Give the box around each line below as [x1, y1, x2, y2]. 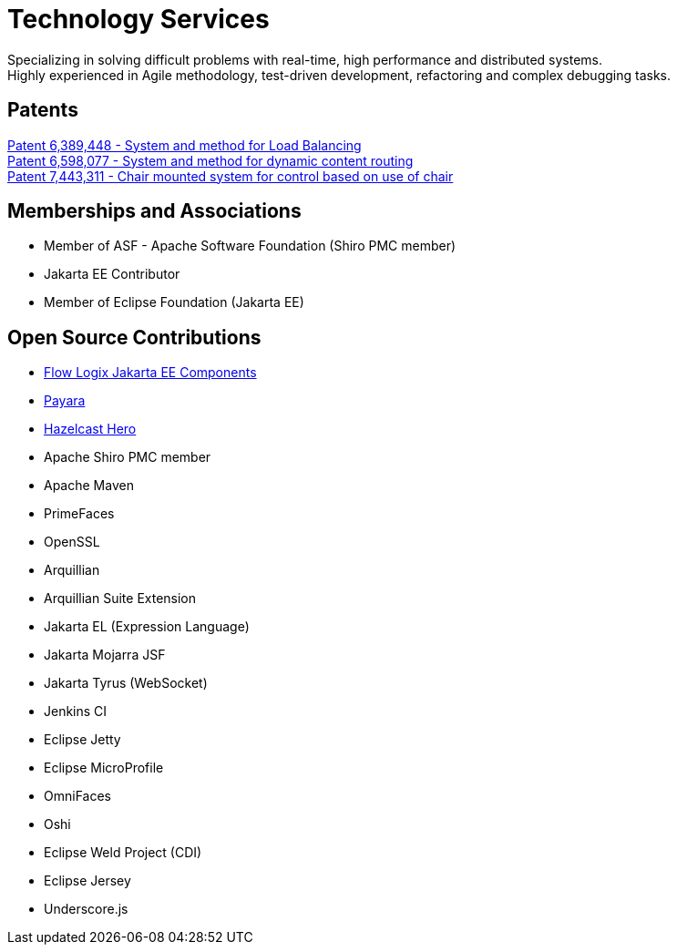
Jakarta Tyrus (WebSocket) [44, 675, 208, 691]
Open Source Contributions [7, 325, 262, 349]
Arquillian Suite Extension [44, 590, 197, 607]
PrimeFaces [44, 506, 115, 522]
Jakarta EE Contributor [44, 266, 180, 282]
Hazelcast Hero [44, 421, 137, 437]
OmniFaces [44, 788, 111, 804]
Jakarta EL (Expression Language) [44, 619, 250, 635]
